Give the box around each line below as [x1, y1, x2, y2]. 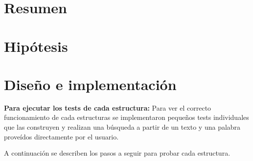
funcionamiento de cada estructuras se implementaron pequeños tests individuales [4, 112, 249, 122]
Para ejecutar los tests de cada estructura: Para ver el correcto [4, 102, 211, 113]
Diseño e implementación [4, 74, 177, 94]
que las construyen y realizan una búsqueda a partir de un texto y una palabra [4, 122, 241, 132]
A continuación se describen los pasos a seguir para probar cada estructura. [4, 148, 230, 158]
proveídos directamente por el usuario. [4, 131, 119, 141]
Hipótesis [4, 36, 68, 56]
